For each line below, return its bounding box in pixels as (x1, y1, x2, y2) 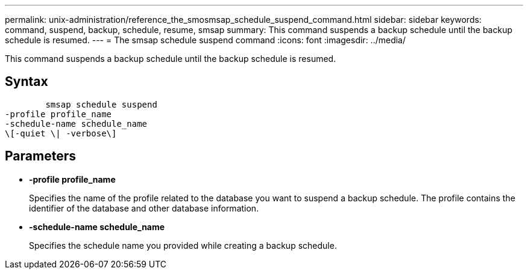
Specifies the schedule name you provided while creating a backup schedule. (29, 240, 337, 251)
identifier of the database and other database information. (29, 202, 259, 213)
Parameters (5, 148, 76, 164)
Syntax (5, 74, 48, 90)
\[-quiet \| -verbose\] (5, 128, 117, 138)
